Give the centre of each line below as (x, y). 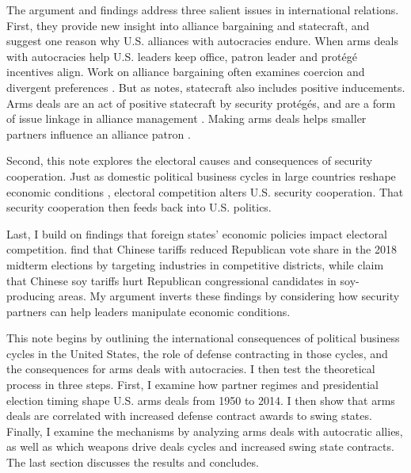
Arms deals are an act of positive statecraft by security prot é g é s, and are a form (201, 103)
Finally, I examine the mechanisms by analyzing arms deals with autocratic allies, (205, 431)
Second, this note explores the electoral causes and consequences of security (190, 160)
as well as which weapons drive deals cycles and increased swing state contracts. (200, 446)
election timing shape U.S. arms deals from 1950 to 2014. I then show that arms (201, 400)
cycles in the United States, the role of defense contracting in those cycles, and (197, 353)
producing (31, 296)
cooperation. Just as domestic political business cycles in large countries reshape (201, 175)
